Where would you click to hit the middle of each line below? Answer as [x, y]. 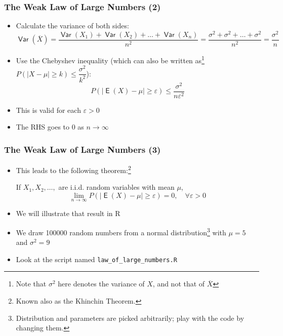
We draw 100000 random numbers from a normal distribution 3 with [121, 231]
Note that [31, 284]
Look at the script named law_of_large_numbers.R [96, 259]
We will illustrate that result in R [68, 213]
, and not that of [179, 284]
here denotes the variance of [101, 284]
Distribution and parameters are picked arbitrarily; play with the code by [130, 318]
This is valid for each [48, 110]
